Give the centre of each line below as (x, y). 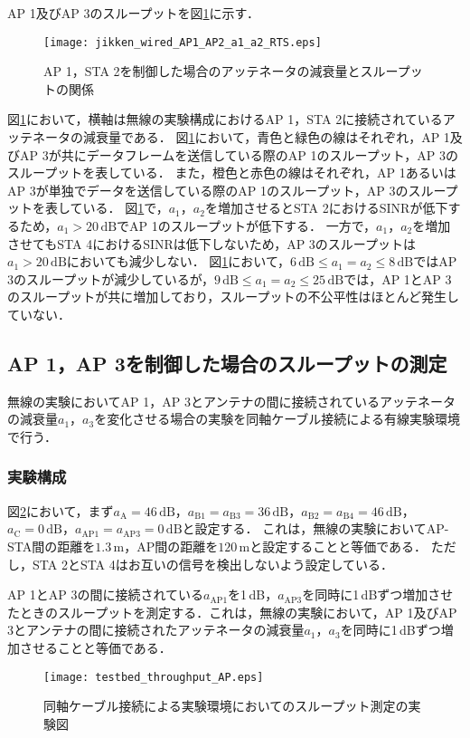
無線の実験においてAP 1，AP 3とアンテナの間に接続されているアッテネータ (231, 401)
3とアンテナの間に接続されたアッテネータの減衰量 (156, 630)
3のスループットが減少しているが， (111, 278)
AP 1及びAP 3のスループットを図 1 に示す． (134, 13)
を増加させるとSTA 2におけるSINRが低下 (326, 208)
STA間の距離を (52, 546)
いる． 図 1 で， (126, 208)
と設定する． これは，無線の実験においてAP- (315, 528)
